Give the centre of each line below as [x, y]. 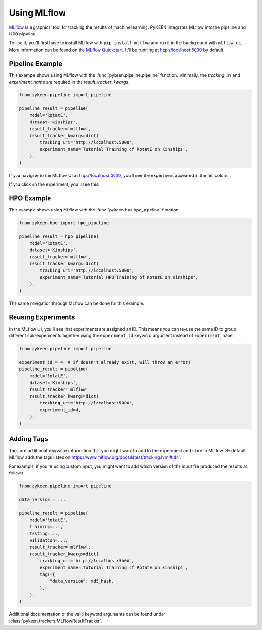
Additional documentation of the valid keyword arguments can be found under [87, 614]
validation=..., [49, 540]
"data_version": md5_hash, [82, 581]
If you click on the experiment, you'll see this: [54, 184]
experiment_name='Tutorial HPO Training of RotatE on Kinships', [119, 277]
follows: [17, 473]
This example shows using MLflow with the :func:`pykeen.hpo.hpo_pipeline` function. [94, 210]
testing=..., [45, 534]
